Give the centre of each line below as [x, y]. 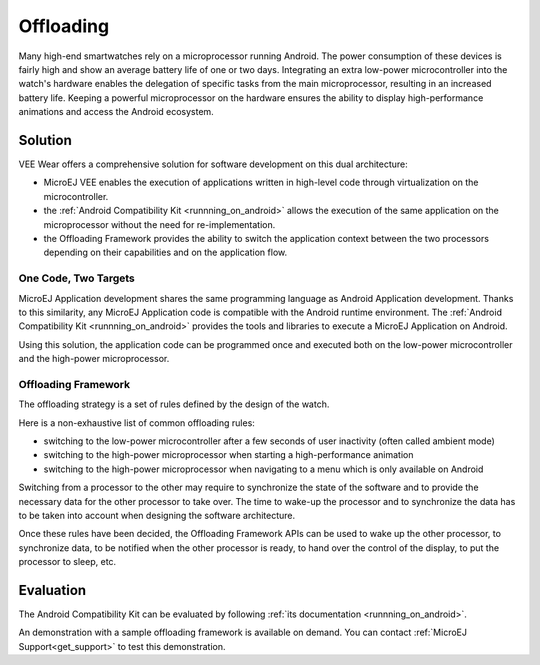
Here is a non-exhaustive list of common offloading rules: [136, 422]
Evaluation [52, 590]
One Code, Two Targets [76, 278]
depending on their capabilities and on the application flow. [165, 252]
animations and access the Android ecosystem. [116, 112]
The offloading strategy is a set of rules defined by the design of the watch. [174, 404]
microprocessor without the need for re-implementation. [159, 224]
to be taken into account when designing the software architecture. [157, 515]
